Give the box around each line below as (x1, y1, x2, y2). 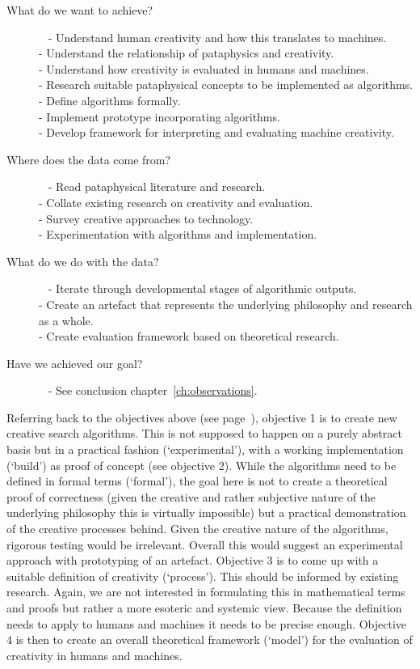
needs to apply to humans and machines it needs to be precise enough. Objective (6, 615, 407, 632)
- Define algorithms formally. (39, 91, 181, 108)
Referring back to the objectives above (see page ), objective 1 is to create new (6, 409, 397, 426)
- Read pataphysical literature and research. (48, 178, 266, 195)
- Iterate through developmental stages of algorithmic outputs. (48, 280, 357, 297)
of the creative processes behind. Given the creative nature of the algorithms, (6, 520, 388, 537)
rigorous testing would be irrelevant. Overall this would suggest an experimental (6, 536, 403, 553)
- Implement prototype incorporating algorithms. (39, 108, 280, 125)
